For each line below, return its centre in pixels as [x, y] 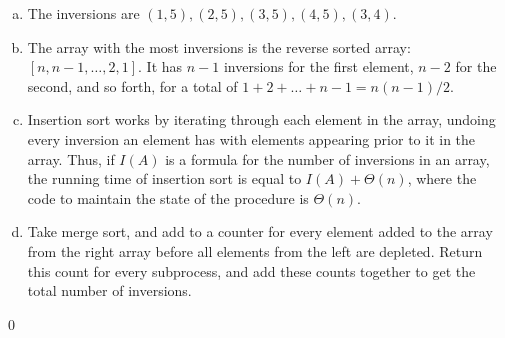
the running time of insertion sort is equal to [164, 178]
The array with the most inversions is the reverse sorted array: [219, 46]
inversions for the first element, [318, 66]
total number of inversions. [109, 290]
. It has [160, 66]
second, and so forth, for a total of [132, 85]
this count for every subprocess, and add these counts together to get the [251, 270]
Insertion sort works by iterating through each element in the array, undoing [261, 119]
